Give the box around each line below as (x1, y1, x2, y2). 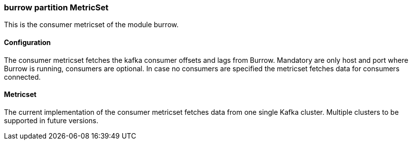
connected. (4, 72, 41, 81)
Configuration (4, 38, 51, 47)
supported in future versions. (4, 116, 98, 125)
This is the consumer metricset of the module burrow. (4, 20, 179, 29)
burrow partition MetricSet (4, 2, 109, 12)
